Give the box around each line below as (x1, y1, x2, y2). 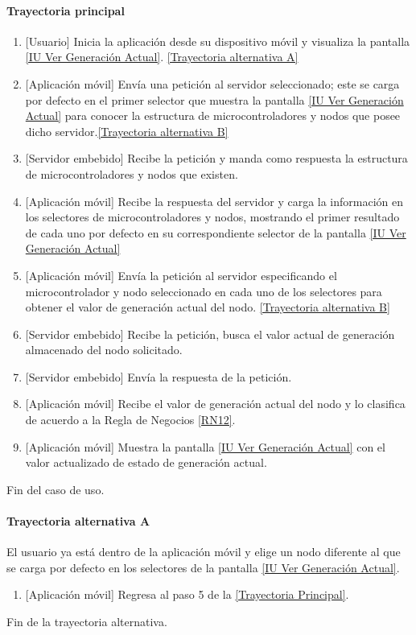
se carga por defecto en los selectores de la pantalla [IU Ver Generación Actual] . (6, 559, 400, 575)
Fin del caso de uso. (6, 480, 105, 497)
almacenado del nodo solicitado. (25, 341, 183, 358)
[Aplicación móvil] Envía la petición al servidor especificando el (25, 266, 337, 283)
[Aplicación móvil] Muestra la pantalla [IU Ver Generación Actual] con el (25, 438, 385, 455)
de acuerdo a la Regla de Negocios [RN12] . (25, 411, 236, 428)
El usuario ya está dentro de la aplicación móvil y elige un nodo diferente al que (6, 543, 401, 560)
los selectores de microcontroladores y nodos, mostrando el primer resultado (25, 208, 400, 225)
